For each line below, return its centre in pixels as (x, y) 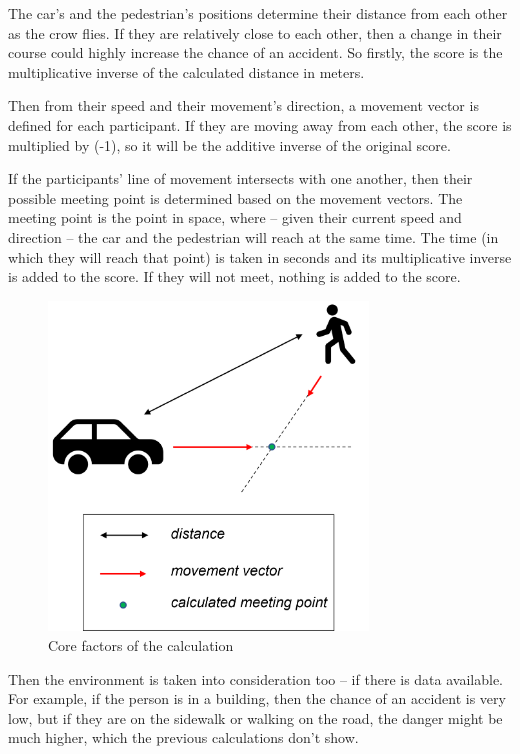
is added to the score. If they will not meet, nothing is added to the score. (234, 276)
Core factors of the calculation (141, 644)
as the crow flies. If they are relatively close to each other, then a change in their (255, 32)
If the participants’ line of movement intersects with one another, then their (240, 178)
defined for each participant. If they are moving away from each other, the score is (260, 124)
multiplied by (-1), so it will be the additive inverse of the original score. (229, 144)
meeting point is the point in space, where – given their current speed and (235, 217)
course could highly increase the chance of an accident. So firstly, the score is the (255, 52)
